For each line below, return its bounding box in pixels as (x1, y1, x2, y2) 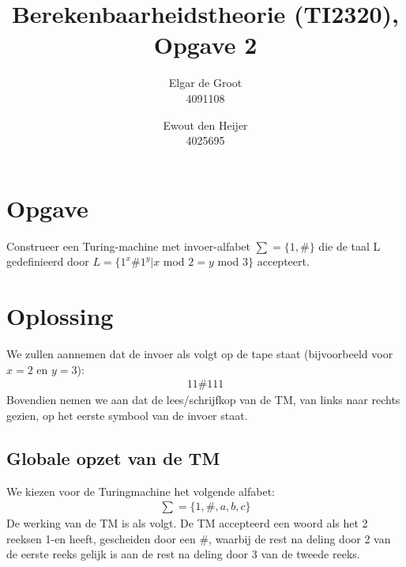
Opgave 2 (153, 28, 258, 61)
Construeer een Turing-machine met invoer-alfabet (6, 237, 251, 254)
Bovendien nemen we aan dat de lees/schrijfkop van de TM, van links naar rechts (6, 391, 400, 408)
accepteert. (257, 253, 310, 270)
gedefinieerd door (6, 253, 89, 270)
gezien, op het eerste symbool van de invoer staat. (6, 406, 248, 423)
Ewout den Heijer (163, 116, 248, 133)
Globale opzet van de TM (6, 445, 220, 470)
